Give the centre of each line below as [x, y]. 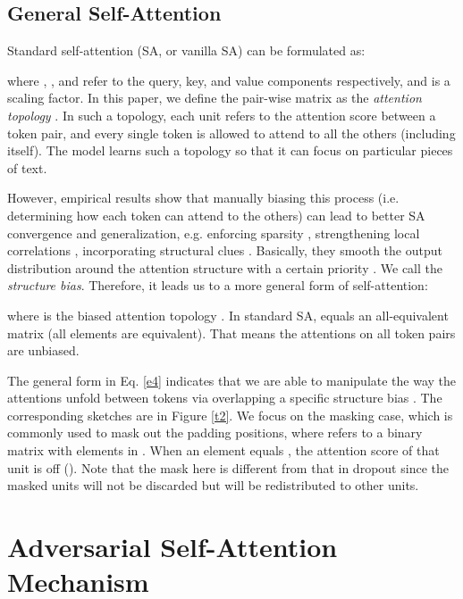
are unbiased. [43, 350]
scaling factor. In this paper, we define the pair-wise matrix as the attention [215, 98]
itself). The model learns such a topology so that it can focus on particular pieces [230, 150]
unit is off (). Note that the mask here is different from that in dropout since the [228, 467]
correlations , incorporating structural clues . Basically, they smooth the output [225, 250]
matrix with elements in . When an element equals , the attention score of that [223, 450]
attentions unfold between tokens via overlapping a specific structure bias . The [225, 398]
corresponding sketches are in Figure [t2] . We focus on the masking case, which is [230, 415]
